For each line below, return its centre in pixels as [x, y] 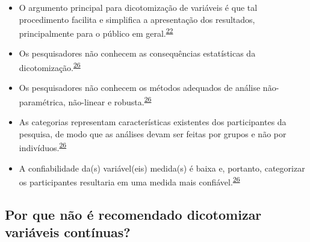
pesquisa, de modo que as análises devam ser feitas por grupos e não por [153, 133]
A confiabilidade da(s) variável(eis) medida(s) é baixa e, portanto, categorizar [162, 168]
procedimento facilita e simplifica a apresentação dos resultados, [137, 19]
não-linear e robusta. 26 [110, 101]
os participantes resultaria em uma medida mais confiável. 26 [129, 181]
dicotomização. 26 [50, 67]
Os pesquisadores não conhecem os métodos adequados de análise [140, 88]
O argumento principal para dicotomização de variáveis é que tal [138, 7]
